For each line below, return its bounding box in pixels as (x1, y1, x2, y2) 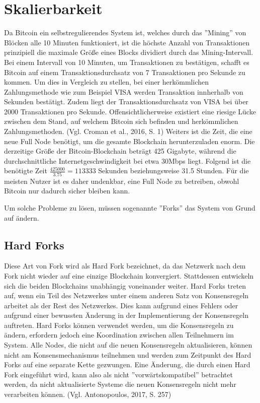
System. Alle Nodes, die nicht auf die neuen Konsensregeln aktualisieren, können (4, 340, 252, 350)
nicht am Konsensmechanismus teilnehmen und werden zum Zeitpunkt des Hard (4, 349, 251, 360)
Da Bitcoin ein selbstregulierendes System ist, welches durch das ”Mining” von (4, 27, 246, 38)
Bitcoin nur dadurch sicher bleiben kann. (4, 185, 130, 196)
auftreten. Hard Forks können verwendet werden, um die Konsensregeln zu (4, 319, 234, 330)
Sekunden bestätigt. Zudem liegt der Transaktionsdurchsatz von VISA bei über (4, 96, 248, 107)
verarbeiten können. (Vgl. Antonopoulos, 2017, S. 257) (4, 389, 171, 399)
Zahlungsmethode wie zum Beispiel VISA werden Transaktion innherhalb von (4, 86, 243, 97)
